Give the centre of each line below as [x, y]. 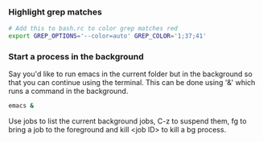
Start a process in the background [76, 56]
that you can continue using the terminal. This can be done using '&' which [132, 83]
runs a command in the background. [68, 91]
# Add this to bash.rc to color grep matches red [93, 29]
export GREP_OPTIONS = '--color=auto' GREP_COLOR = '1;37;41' [107, 36]
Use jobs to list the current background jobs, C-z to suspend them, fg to [127, 121]
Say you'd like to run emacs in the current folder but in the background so [131, 74]
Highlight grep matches [55, 12]
